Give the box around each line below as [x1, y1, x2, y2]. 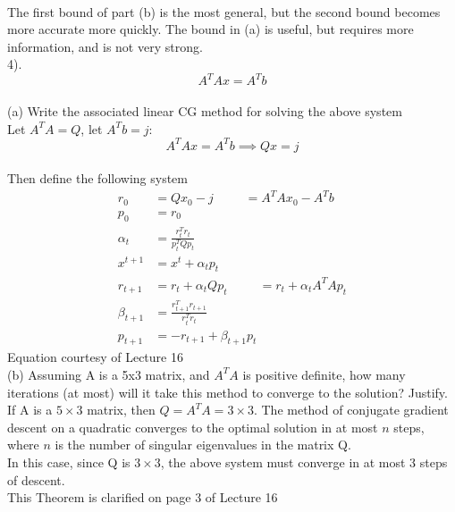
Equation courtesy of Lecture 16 [7, 348, 183, 366]
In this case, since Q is [7, 452, 131, 471]
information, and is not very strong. [7, 37, 203, 55]
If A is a [7, 400, 53, 419]
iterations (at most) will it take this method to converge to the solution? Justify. [7, 382, 448, 401]
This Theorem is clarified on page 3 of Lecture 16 [7, 488, 278, 507]
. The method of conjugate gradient [253, 400, 449, 419]
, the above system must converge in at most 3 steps [160, 452, 448, 471]
